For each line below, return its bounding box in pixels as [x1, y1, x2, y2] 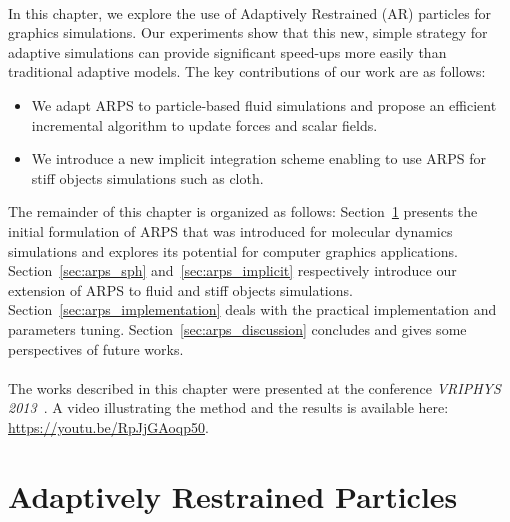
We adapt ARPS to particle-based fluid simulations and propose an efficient [31, 94, 497, 115]
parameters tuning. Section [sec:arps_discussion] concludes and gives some [8, 318, 467, 339]
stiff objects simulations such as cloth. [31, 167, 264, 188]
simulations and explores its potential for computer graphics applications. [8, 240, 458, 261]
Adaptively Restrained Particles [8, 475, 458, 516]
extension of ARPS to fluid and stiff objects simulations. [8, 279, 353, 300]
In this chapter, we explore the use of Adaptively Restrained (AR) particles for [8, 2, 492, 23]
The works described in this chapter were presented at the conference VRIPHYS [8, 377, 501, 398]
